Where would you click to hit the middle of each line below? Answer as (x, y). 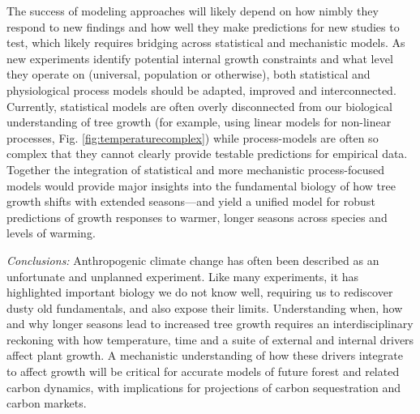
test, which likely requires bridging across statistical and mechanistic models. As (206, 43)
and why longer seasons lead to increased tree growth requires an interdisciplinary (210, 324)
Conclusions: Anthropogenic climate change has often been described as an (193, 260)
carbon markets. (47, 403)
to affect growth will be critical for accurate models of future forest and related (203, 371)
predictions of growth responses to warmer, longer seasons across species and (197, 217)
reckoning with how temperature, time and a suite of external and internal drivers (210, 339)
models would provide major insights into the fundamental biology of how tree (201, 185)
